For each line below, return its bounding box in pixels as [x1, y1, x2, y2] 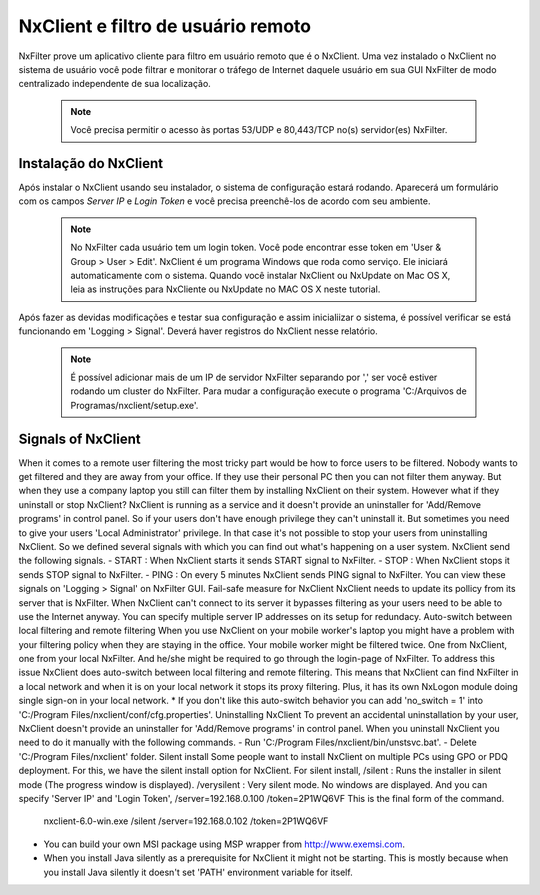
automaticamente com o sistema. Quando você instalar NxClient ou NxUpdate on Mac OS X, [70, 269, 451, 281]
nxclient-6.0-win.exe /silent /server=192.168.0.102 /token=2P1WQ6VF [43, 815, 329, 827]
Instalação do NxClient [18, 155, 164, 172]
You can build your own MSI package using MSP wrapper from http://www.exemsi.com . [43, 838, 405, 850]
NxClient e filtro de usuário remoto [18, 15, 312, 37]
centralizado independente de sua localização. [18, 78, 212, 90]
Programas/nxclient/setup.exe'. [70, 399, 199, 411]
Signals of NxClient [18, 430, 141, 447]
